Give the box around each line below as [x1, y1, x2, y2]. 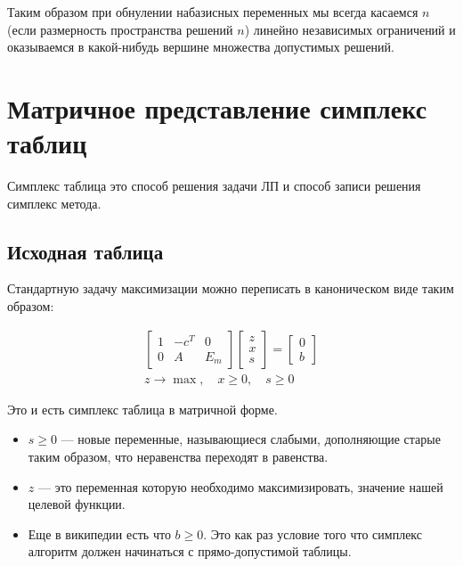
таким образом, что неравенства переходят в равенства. [28, 447, 329, 465]
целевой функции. [28, 495, 126, 513]
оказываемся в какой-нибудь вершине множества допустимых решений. [7, 37, 394, 56]
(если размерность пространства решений [7, 20, 233, 38]
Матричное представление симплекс [7, 89, 427, 126]
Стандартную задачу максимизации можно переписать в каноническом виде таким [7, 279, 454, 298]
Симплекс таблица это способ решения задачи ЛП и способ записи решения [7, 176, 421, 195]
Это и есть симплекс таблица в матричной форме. [7, 399, 278, 418]
